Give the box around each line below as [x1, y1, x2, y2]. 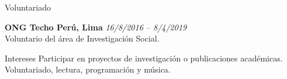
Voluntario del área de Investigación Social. [5, 32, 160, 44]
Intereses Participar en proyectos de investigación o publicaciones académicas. [5, 51, 283, 64]
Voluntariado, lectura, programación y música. [5, 63, 171, 75]
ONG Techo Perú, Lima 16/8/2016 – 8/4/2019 [5, 20, 187, 33]
